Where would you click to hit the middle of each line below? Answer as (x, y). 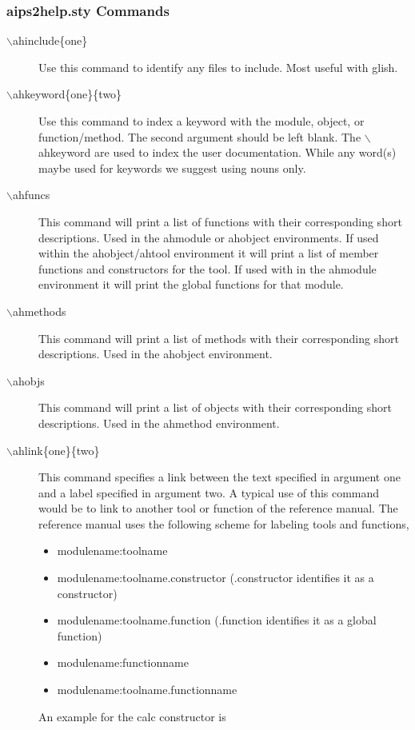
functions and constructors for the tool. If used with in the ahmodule (207, 268)
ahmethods (39, 311)
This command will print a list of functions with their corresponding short (220, 221)
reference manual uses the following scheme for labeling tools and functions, (224, 523)
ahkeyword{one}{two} (67, 94)
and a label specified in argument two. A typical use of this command (209, 492)
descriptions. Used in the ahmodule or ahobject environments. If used (209, 237)
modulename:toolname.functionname (147, 690)
